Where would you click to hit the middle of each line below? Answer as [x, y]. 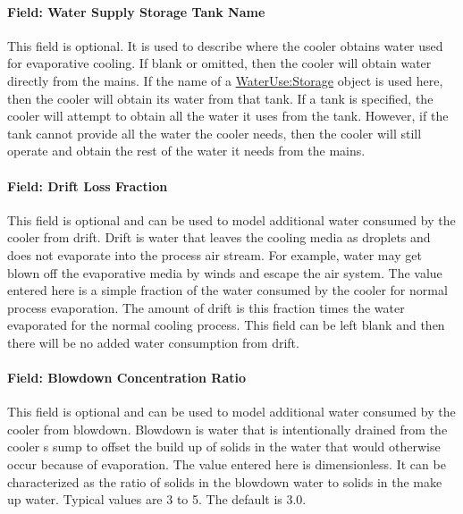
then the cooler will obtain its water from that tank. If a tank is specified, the [220, 98]
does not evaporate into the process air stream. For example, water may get [215, 254]
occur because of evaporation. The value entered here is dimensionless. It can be [227, 464]
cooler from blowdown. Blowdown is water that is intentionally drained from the [227, 429]
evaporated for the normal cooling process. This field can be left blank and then [226, 325]
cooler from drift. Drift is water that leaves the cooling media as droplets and [219, 237]
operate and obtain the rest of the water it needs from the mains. [186, 151]
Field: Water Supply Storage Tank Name [136, 11]
